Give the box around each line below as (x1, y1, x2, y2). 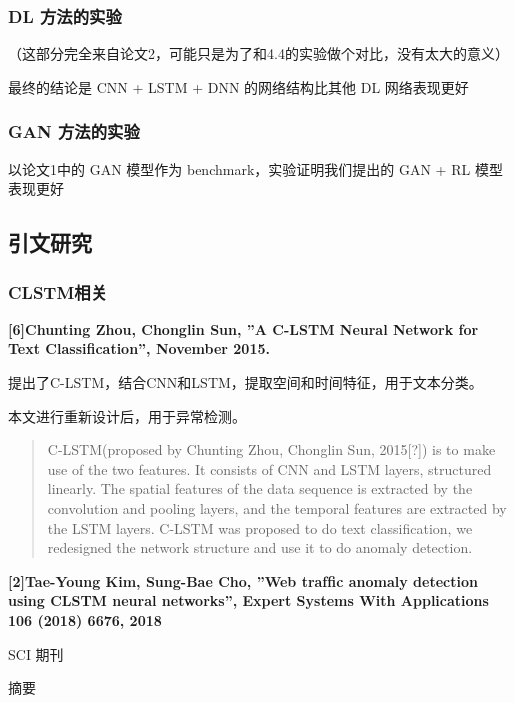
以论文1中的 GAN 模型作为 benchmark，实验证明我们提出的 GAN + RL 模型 (8, 158, 503, 179)
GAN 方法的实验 (8, 119, 140, 144)
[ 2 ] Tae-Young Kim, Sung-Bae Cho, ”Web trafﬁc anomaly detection (8, 570, 478, 591)
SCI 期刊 (8, 643, 64, 664)
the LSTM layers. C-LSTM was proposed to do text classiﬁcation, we (47, 517, 473, 538)
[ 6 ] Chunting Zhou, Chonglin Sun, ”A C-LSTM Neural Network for (8, 318, 479, 339)
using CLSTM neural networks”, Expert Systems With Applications (8, 590, 489, 611)
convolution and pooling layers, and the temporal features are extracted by (47, 497, 507, 518)
